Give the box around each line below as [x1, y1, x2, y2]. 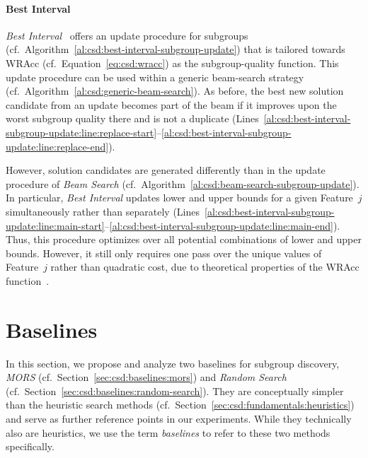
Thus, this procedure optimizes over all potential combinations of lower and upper [6, 232, 362, 247]
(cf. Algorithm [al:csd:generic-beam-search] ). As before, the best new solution [6, 83, 344, 98]
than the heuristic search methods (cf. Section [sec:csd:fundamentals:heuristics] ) [6, 397, 355, 412]
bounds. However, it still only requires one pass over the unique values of [6, 245, 322, 260]
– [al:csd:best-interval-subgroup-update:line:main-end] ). [104, 218, 340, 233]
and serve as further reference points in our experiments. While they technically [6, 411, 352, 425]
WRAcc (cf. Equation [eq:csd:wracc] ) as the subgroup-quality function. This [6, 55, 339, 70]
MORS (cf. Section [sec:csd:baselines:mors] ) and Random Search [6, 370, 287, 384]
